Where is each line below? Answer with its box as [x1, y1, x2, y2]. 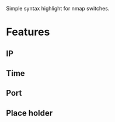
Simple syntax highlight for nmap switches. [6, 5, 110, 12]
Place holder [6, 108, 53, 118]
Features [6, 26, 50, 39]
